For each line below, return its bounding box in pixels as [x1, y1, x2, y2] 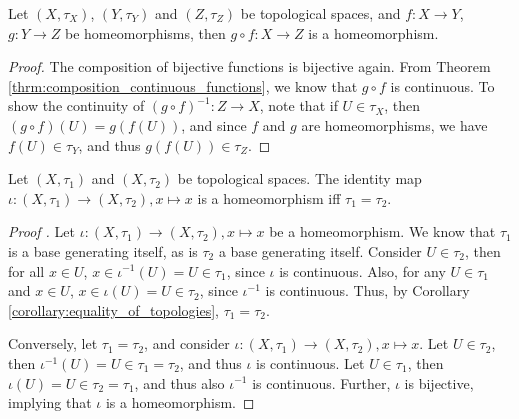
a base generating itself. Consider [218, 240, 422, 261]
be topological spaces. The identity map [177, 168, 422, 189]
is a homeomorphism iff [197, 187, 341, 208]
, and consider [144, 333, 230, 354]
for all [8, 260, 45, 281]
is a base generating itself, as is [8, 240, 198, 261]
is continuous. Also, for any [279, 260, 446, 281]
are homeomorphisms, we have [301, 114, 488, 135]
